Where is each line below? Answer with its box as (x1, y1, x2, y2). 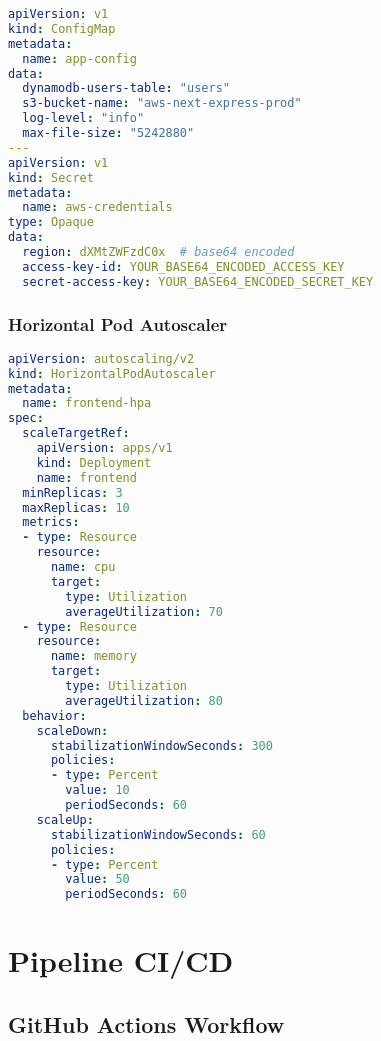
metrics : (22, 515, 80, 530)
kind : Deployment (36, 455, 152, 470)
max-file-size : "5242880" (22, 126, 195, 140)
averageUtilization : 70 (65, 604, 223, 619)
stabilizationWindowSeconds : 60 (50, 827, 266, 842)
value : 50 (65, 872, 130, 887)
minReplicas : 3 (22, 485, 123, 500)
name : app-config (22, 51, 137, 66)
